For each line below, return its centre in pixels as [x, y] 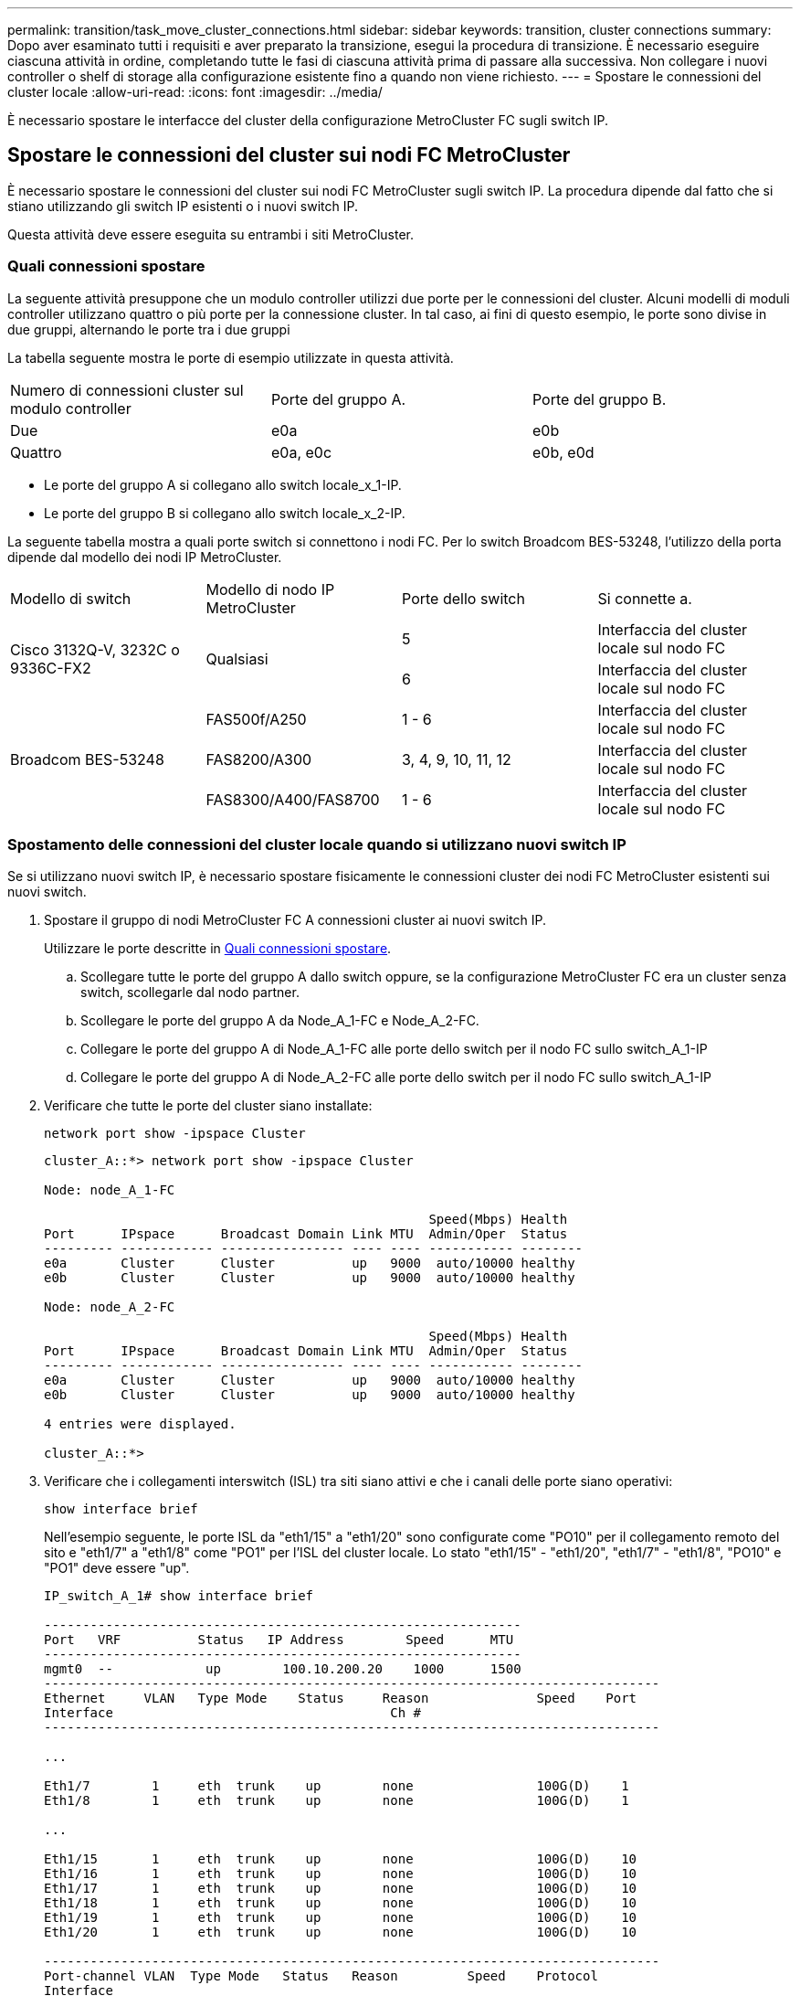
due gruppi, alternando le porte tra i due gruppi [149, 329]
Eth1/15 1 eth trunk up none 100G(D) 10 [341, 1859]
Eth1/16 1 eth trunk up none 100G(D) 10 [341, 1874]
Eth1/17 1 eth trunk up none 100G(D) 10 [341, 1889]
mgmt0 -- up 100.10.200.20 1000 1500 [283, 1669]
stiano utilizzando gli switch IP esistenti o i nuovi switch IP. [183, 206]
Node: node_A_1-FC [110, 1190]
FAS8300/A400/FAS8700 [293, 799]
